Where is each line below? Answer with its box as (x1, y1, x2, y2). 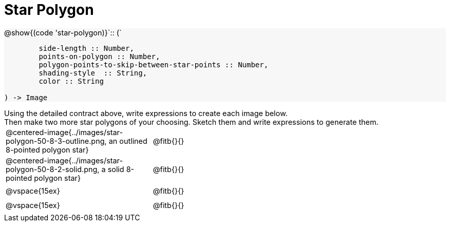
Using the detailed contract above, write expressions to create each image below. (4, 108, 288, 118)
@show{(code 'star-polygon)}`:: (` (4, 28, 122, 37)
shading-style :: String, (39, 68, 147, 77)
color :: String (39, 77, 104, 85)
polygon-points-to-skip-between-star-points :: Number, (39, 60, 269, 69)
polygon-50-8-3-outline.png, (6, 136, 107, 145)
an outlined (108, 136, 147, 145)
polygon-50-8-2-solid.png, (6, 164, 100, 174)
